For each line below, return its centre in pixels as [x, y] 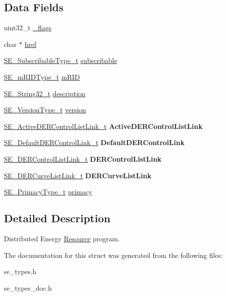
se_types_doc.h [28, 287]
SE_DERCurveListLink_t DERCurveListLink [78, 175]
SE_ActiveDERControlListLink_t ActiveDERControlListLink [103, 126]
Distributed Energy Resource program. [62, 238]
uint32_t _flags [28, 28]
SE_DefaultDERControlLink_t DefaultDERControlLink [94, 142]
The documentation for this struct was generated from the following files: [113, 255]
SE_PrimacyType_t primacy [48, 192]
